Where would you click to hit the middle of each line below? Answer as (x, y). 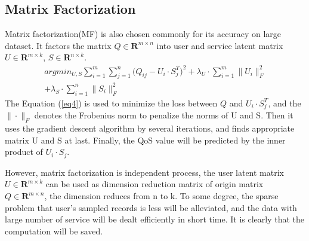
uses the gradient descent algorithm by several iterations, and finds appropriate (150, 128)
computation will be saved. (54, 231)
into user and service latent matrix (220, 45)
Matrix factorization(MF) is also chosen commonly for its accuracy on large (143, 34)
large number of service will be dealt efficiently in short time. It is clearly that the (155, 219)
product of (24, 152)
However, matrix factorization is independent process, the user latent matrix (144, 172)
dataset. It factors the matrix (58, 45)
